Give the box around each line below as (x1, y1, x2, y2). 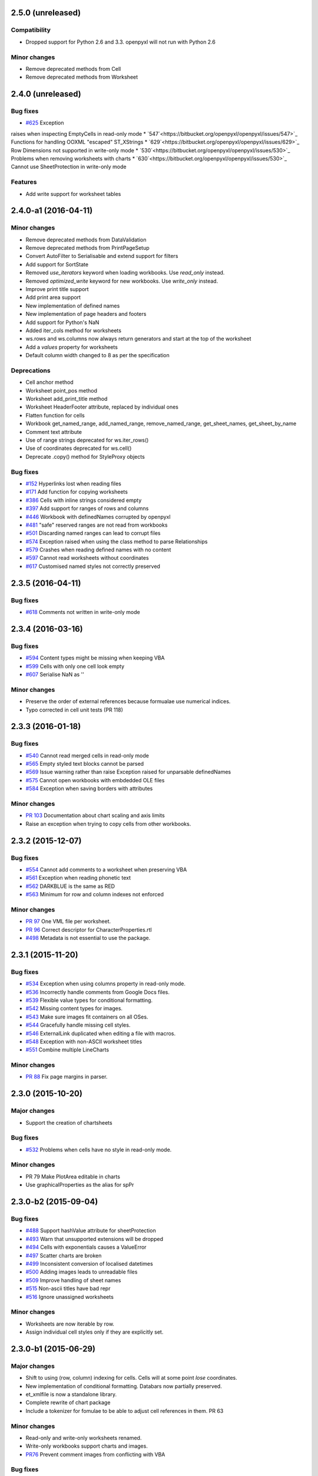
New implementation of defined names (25, 302, 120, 309)
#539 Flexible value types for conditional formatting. (25, 997, 153, 1004)
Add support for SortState (25, 260, 88, 268)
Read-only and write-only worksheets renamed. (25, 1434, 142, 1441)
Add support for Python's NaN (25, 319, 100, 326)
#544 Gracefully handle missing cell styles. (25, 1021, 131, 1028)
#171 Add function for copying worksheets (25, 488, 128, 495)
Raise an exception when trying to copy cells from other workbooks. (25, 820, 191, 827)
